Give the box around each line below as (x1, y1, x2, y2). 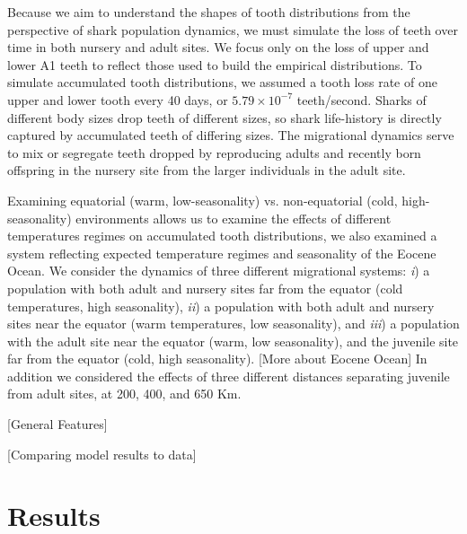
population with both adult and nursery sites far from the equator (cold (7, 278, 403, 297)
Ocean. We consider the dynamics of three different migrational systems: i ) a (7, 261, 430, 280)
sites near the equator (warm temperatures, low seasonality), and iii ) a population (7, 314, 460, 333)
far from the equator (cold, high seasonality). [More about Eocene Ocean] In (7, 349, 427, 368)
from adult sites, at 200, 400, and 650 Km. (7, 384, 242, 403)
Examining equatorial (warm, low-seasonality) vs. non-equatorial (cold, (7, 190, 398, 209)
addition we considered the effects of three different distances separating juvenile (7, 366, 450, 385)
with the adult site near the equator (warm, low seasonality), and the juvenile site (7, 331, 459, 350)
